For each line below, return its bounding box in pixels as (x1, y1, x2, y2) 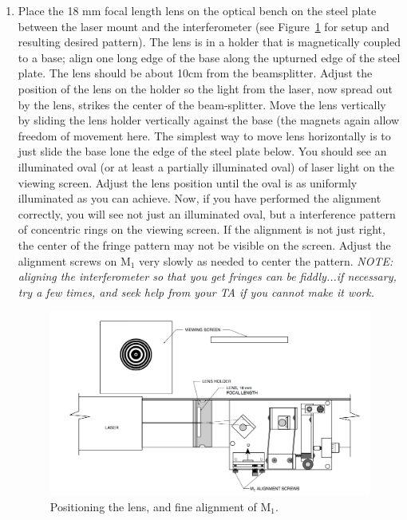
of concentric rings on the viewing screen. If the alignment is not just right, (18, 221, 385, 238)
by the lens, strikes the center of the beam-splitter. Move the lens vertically (18, 96, 386, 112)
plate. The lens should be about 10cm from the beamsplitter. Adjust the (18, 65, 373, 81)
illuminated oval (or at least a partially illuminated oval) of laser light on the (18, 158, 395, 175)
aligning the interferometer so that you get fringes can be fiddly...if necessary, (18, 268, 397, 285)
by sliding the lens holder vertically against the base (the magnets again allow (18, 112, 400, 128)
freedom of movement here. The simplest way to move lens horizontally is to (18, 127, 391, 144)
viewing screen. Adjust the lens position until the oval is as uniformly (18, 174, 358, 191)
